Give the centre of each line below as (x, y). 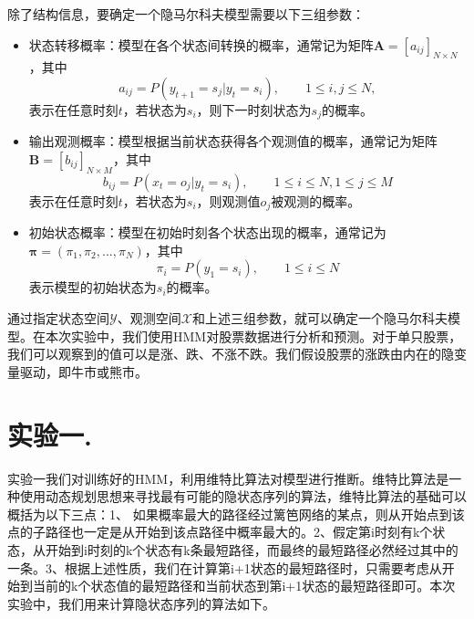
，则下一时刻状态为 (254, 109)
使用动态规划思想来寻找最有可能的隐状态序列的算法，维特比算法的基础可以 (243, 496)
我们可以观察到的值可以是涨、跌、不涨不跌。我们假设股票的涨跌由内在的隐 (231, 354)
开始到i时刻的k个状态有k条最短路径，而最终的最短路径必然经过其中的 (252, 549)
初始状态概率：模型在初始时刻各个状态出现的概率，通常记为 (207, 232)
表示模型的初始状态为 (93, 287)
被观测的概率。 (316, 200)
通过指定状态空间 (58, 318)
